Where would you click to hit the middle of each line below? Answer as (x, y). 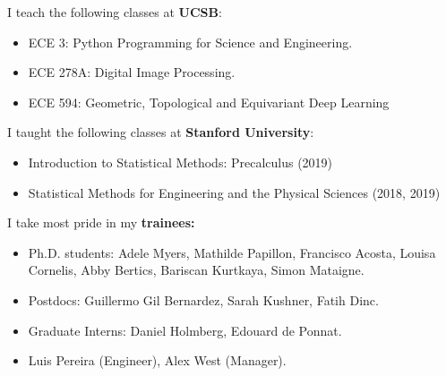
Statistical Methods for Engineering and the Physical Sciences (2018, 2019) (234, 192)
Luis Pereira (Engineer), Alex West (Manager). (157, 360)
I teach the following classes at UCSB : (115, 12)
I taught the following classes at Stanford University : (161, 132)
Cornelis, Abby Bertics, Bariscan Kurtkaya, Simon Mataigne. (196, 270)
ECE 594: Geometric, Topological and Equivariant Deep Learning (209, 102)
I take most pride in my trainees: (101, 222)
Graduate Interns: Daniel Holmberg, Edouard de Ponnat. (185, 330)
